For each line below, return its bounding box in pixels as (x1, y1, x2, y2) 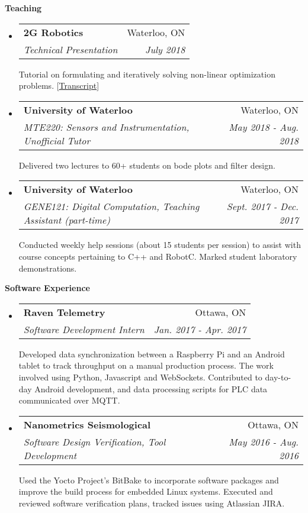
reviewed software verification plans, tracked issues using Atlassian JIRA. (18, 496, 285, 509)
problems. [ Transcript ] (18, 79, 100, 92)
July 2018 (145, 42, 185, 56)
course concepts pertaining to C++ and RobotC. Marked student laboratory (18, 250, 297, 262)
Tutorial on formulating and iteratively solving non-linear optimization (18, 67, 275, 80)
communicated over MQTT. (18, 394, 120, 406)
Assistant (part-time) (23, 213, 111, 227)
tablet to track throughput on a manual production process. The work (18, 359, 274, 372)
